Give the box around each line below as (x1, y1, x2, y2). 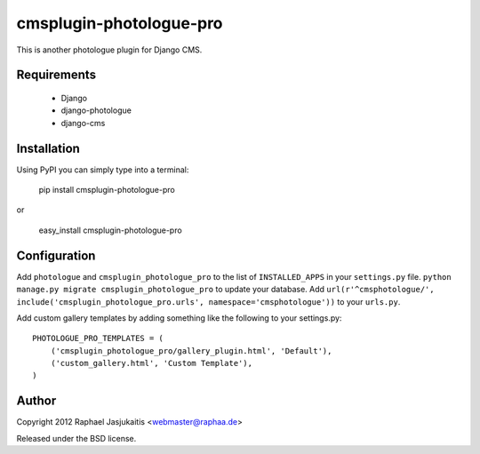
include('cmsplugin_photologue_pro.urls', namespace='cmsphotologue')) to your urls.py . (16, 296, 401, 307)
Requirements (16, 68, 97, 83)
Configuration (16, 248, 96, 263)
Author (16, 394, 57, 409)
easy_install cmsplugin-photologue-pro (38, 225, 182, 235)
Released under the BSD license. (16, 433, 137, 443)
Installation (16, 140, 80, 155)
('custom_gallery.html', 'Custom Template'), (50, 358, 253, 369)
